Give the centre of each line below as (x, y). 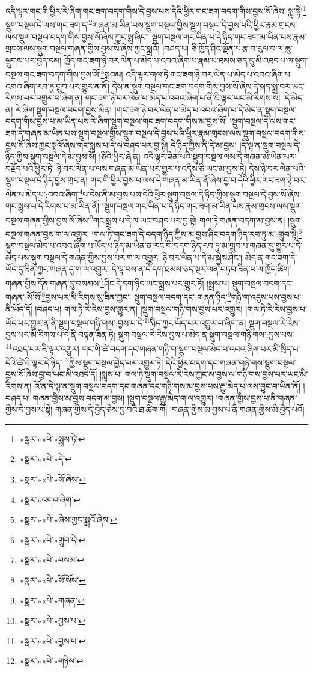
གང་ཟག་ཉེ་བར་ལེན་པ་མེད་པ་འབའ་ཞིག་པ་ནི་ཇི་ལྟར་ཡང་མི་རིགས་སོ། (183, 98)
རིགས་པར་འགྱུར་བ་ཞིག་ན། (44, 98)
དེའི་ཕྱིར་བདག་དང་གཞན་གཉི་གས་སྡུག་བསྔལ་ (231, 362)
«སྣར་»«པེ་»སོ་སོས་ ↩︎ (53, 580)
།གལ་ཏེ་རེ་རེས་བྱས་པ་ (276, 309)
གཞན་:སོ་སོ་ (24, 297)
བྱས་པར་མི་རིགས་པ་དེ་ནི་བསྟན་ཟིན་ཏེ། (60, 334)
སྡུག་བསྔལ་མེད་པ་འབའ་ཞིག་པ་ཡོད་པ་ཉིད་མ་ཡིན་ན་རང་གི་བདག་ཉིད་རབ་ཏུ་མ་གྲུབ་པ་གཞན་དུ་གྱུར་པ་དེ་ (154, 245)
